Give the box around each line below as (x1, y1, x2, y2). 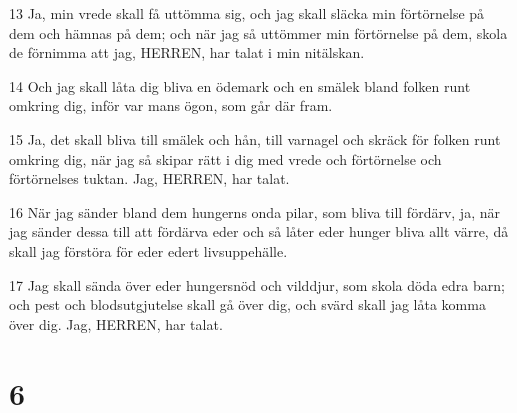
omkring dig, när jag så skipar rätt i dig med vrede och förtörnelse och (9, 148, 442, 169)
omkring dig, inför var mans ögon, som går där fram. (9, 95, 333, 116)
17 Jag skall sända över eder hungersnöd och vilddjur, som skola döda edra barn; (9, 274, 505, 295)
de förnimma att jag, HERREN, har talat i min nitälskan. (9, 42, 365, 63)
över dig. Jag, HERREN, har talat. (9, 313, 223, 334)
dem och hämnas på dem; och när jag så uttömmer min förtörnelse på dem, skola (9, 22, 508, 43)
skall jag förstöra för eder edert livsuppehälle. (9, 240, 288, 261)
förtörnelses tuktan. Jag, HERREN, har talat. (9, 168, 290, 189)
